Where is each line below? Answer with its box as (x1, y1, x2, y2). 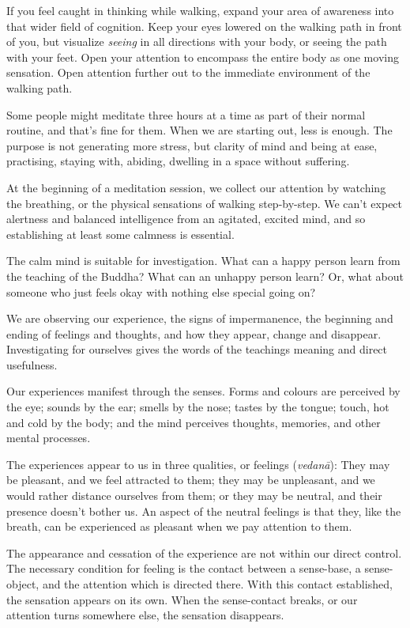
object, (6, 576, 39, 592)
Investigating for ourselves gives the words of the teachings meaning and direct (6, 341, 388, 358)
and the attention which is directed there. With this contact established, (42, 576, 393, 592)
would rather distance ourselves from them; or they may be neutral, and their (6, 487, 382, 504)
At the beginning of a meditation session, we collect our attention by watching (6, 179, 386, 195)
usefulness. (6, 356, 58, 373)
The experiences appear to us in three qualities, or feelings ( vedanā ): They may (6, 456, 390, 472)
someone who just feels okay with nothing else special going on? (6, 283, 316, 300)
